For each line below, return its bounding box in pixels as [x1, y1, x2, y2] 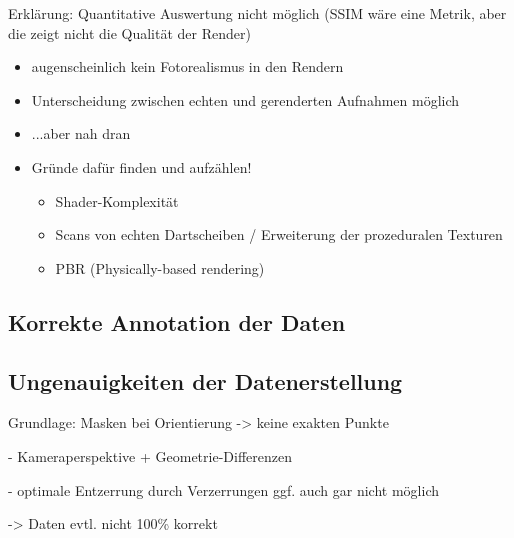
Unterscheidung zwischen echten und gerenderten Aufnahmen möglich [31, 89, 460, 110]
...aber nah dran [31, 123, 131, 144]
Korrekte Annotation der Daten [8, 306, 346, 337]
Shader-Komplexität [55, 190, 179, 211]
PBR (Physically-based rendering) [55, 257, 265, 278]
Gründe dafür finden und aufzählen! [31, 156, 252, 177]
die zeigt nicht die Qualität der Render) [8, 22, 251, 43]
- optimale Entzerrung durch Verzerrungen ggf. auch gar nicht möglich [8, 479, 439, 500]
